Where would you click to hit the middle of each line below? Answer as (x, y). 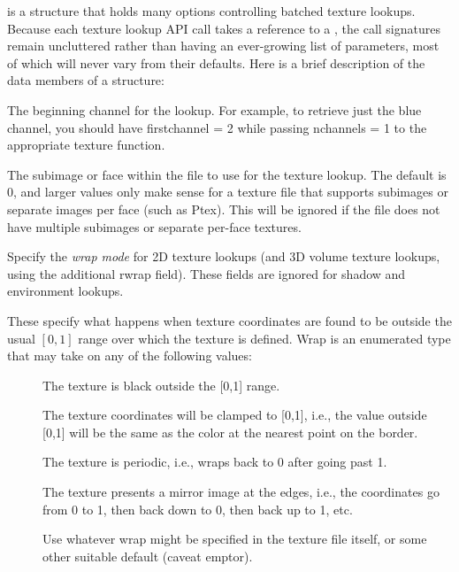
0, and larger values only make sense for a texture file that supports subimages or (228, 192)
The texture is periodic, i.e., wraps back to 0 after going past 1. (215, 462)
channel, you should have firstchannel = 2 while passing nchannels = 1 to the (217, 127)
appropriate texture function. (86, 145)
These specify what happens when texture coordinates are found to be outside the (229, 320)
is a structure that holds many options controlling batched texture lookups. (211, 11)
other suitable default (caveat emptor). (148, 556)
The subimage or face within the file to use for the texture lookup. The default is (227, 174)
